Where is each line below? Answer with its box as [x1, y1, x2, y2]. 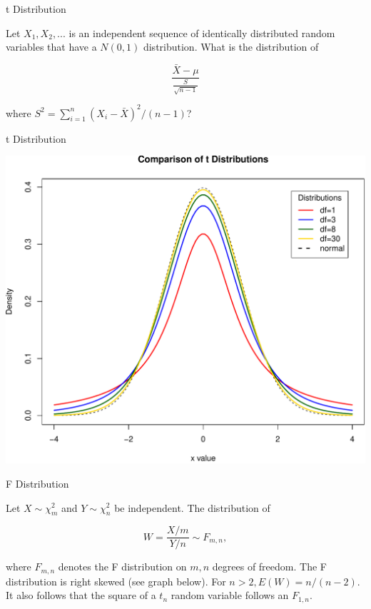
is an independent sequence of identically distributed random [68, 25, 335, 40]
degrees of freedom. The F [212, 559, 327, 574]
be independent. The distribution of [114, 500, 270, 515]
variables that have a [6, 39, 97, 54]
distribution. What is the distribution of [143, 39, 319, 54]
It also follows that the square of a [6, 588, 156, 603]
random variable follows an [171, 588, 289, 603]
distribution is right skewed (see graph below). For [6, 573, 226, 588]
